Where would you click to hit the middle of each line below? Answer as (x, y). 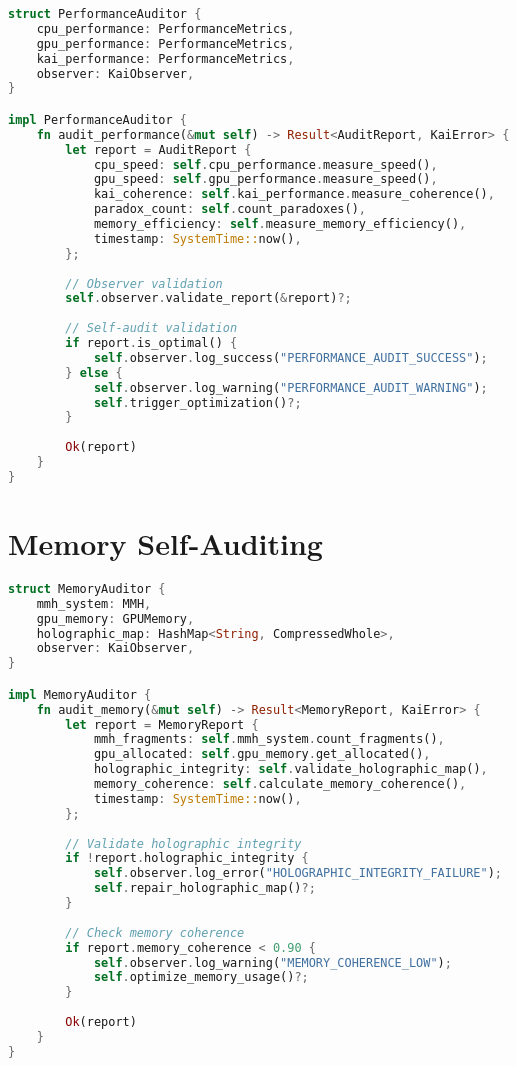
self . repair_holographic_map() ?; (204, 888)
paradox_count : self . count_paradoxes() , (230, 209)
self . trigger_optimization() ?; (197, 402)
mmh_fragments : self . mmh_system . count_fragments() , (269, 739)
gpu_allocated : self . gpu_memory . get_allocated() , (262, 754)
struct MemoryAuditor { (87, 588)
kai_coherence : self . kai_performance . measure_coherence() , (294, 194)
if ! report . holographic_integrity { (187, 858)
